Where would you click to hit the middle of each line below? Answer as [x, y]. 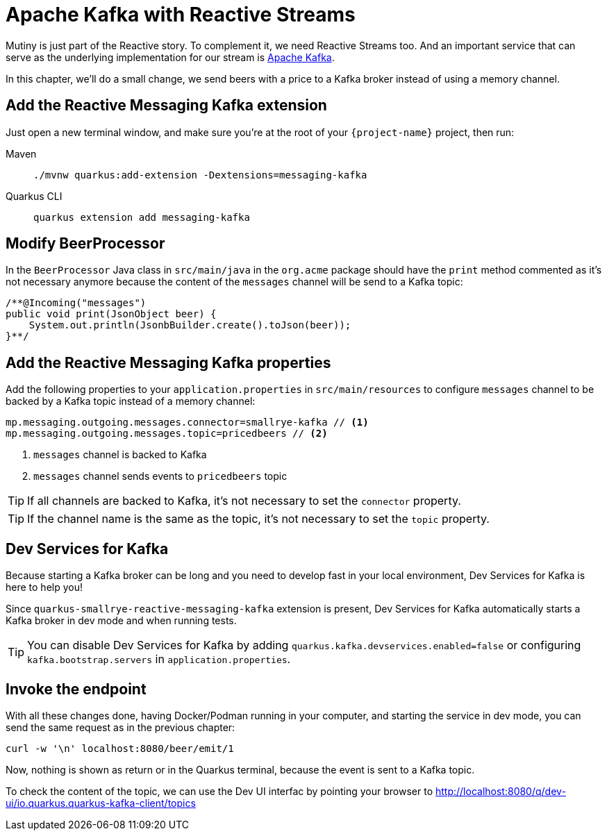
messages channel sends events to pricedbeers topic [160, 476]
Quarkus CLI [34, 196]
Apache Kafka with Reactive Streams [181, 15]
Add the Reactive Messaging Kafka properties [168, 362]
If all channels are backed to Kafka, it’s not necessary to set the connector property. [244, 501]
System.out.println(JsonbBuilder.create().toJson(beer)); [190, 325]
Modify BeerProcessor [85, 244]
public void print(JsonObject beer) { [111, 314]
